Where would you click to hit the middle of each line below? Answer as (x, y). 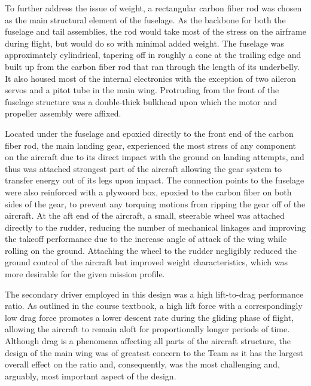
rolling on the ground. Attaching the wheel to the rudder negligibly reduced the (151, 250)
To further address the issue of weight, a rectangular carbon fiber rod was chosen (153, 8)
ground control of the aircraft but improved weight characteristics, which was (147, 262)
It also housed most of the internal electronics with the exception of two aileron (150, 78)
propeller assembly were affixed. (63, 113)
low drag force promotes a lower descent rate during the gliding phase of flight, (150, 317)
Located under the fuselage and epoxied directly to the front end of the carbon (149, 133)
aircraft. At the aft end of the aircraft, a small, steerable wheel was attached (145, 215)
